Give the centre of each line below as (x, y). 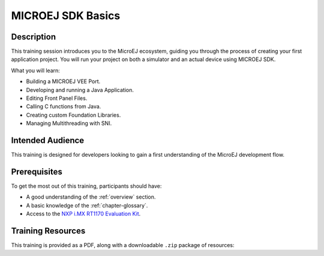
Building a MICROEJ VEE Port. (63, 81)
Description (34, 37)
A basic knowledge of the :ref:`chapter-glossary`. (87, 205)
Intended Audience (48, 140)
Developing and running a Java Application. (80, 90)
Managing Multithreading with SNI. (69, 123)
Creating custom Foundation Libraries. (73, 115)
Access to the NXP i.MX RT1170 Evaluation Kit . (83, 214)
